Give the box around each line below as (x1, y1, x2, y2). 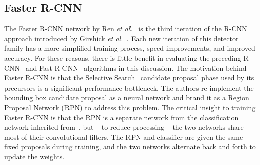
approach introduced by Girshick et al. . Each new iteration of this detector (4, 33, 239, 43)
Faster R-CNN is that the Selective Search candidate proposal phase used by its (4, 72, 254, 83)
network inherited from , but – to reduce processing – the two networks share (4, 122, 244, 132)
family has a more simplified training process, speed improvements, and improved (4, 43, 255, 53)
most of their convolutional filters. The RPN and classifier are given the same (4, 131, 243, 142)
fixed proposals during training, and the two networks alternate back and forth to (4, 141, 256, 152)
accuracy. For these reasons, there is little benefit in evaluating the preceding (4, 52, 241, 63)
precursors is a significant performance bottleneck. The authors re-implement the (4, 82, 254, 93)
